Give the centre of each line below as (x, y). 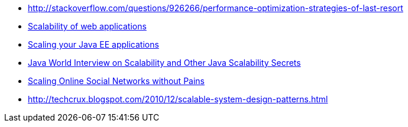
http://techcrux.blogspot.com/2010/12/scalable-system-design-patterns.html (178, 99)
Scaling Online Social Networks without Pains (116, 81)
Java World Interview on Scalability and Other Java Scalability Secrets (164, 63)
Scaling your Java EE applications (93, 44)
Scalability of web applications (87, 26)
